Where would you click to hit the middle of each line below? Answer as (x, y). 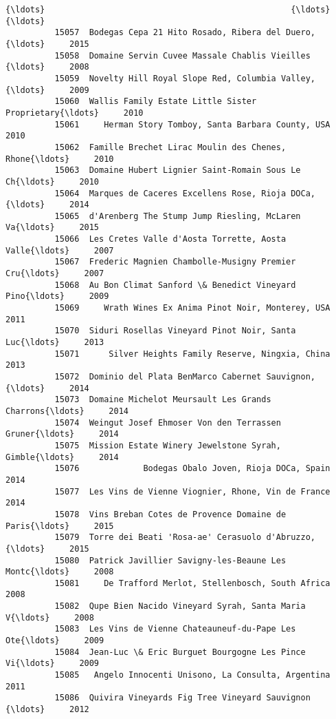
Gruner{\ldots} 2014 (62, 434)
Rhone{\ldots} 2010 (60, 159)
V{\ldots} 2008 (50, 617)
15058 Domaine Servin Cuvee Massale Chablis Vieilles (182, 55)
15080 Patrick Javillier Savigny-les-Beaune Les (170, 560)
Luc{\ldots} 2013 (55, 343)
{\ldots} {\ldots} (168, 10)
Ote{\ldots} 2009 (55, 641)
